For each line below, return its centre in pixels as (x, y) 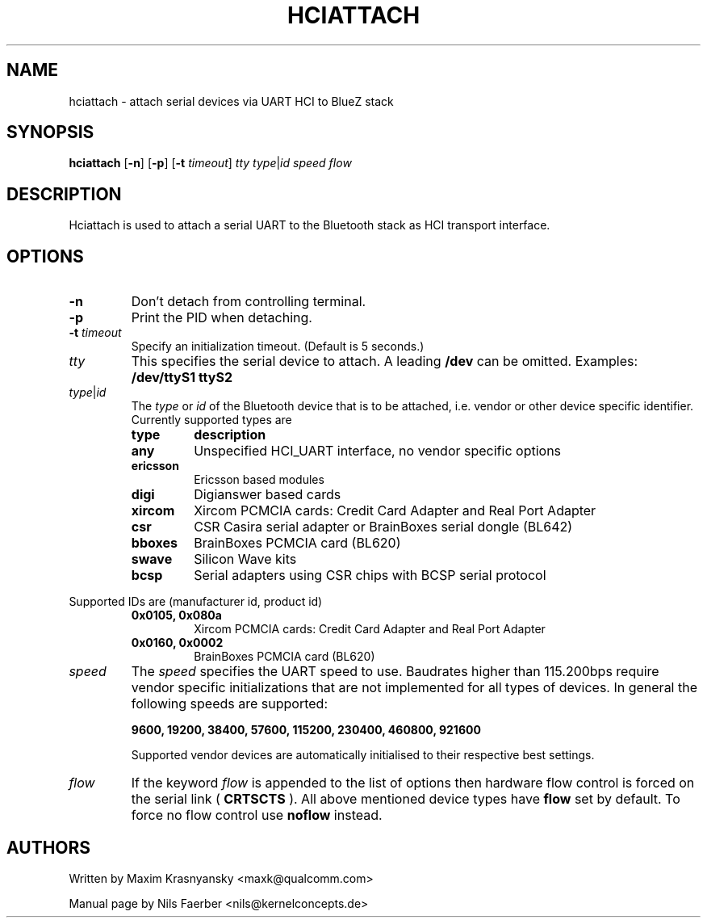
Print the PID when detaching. (222, 318)
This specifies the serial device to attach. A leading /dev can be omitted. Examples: (385, 361)
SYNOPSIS (50, 132)
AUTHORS (49, 847)
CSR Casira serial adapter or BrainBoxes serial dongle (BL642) (383, 527)
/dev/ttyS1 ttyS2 (182, 378)
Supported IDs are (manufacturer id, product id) (196, 602)
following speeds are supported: (230, 704)
